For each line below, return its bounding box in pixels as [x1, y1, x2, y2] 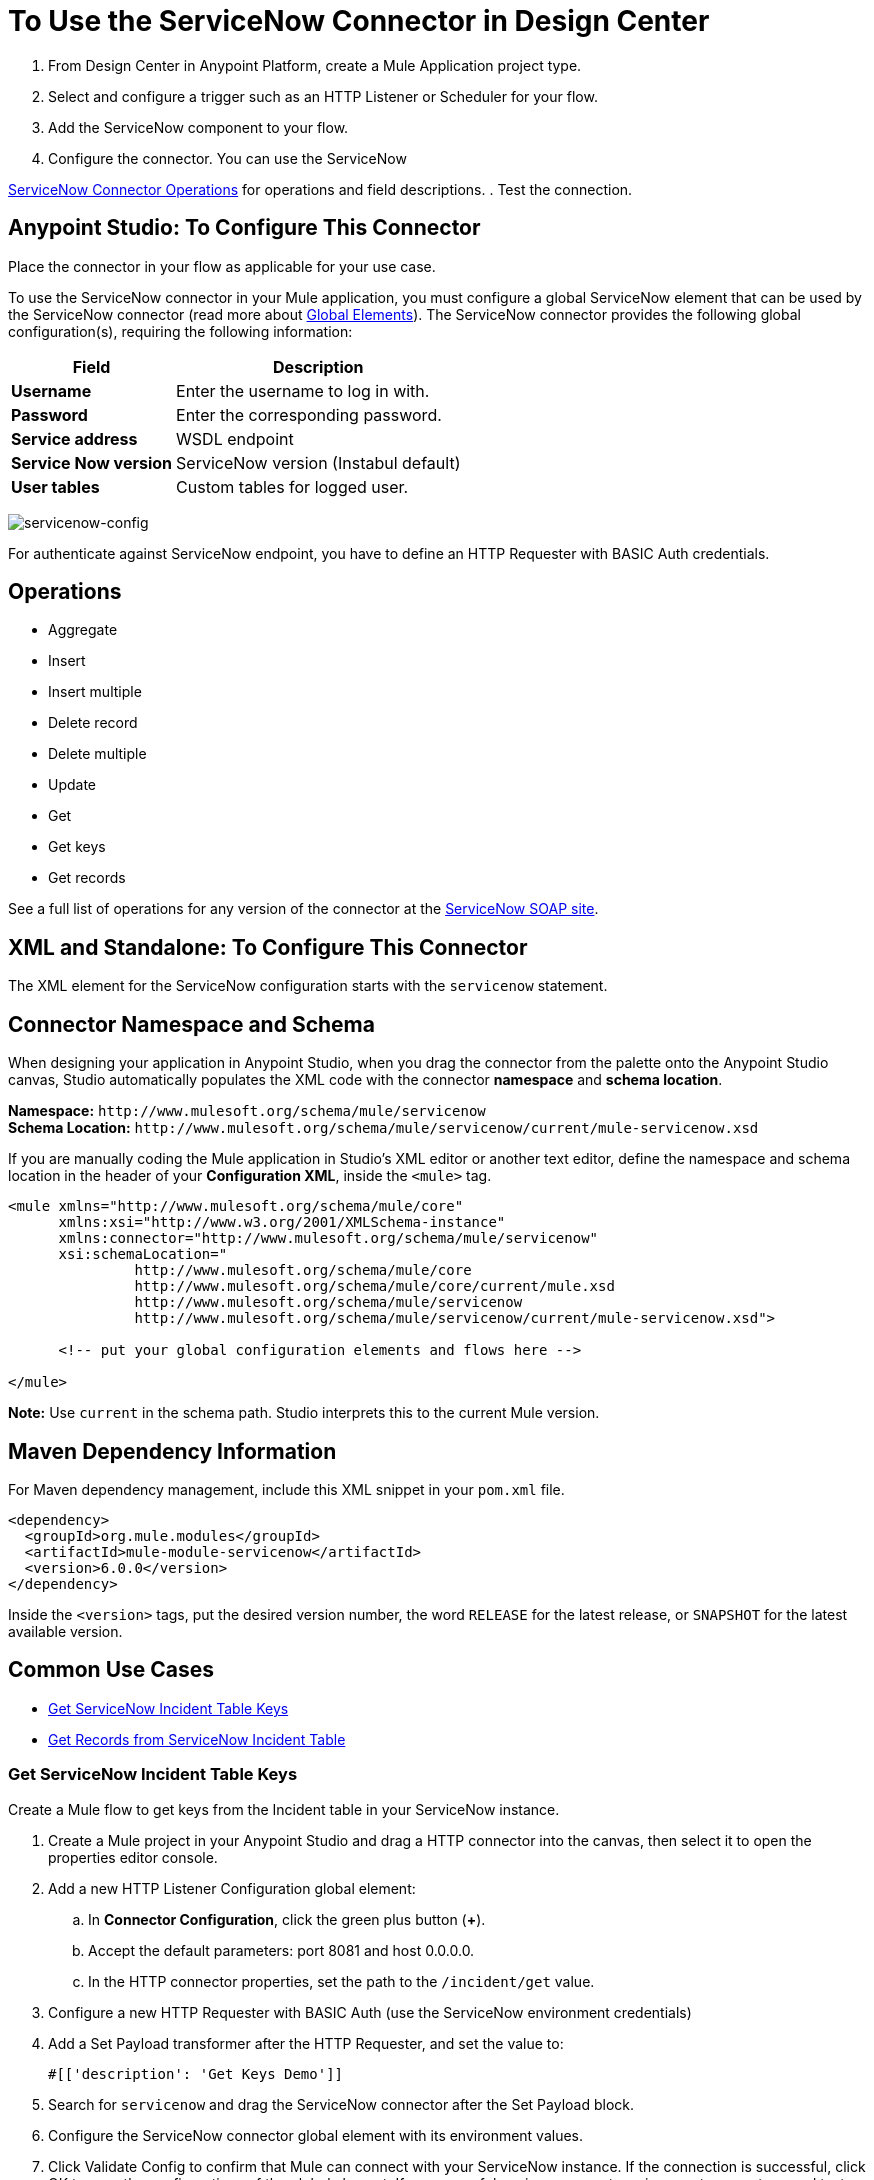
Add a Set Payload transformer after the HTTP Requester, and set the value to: [48, 2034, 564, 2052]
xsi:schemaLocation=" [58, 1246, 228, 1263]
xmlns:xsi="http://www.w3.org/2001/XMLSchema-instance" [58, 1214, 506, 1231]
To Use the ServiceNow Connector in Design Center [8, 4, 710, 38]
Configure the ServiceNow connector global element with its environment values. [48, 2126, 584, 2144]
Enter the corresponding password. [176, 404, 442, 425]
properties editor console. [48, 1848, 218, 1866]
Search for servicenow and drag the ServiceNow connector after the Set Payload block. [48, 2095, 635, 2113]
